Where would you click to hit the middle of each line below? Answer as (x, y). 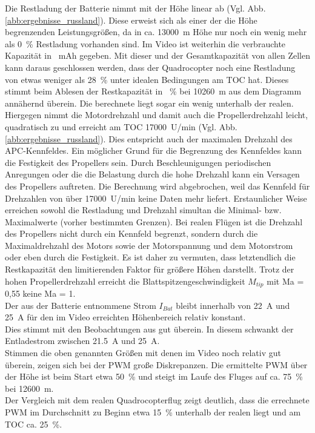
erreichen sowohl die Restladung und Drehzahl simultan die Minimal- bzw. (143, 210)
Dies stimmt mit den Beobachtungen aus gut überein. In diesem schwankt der (149, 329)
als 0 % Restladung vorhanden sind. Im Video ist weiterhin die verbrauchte (145, 43)
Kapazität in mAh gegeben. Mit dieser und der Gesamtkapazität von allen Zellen (157, 55)
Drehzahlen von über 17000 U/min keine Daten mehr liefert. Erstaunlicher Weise (156, 198)
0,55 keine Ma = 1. (40, 293)
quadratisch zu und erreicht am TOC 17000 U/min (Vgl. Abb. (121, 126)
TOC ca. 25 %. (34, 424)
